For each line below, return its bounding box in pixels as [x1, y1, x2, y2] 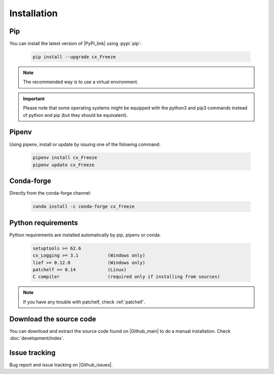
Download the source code [9, 315, 96, 323]
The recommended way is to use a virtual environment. [23, 79, 139, 85]
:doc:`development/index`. [9, 335, 64, 341]
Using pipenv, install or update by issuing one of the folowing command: [9, 141, 161, 147]
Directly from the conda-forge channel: [9, 190, 91, 196]
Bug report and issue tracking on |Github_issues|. [9, 361, 113, 368]
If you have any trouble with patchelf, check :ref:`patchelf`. [23, 299, 146, 305]
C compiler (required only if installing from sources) [32, 274, 220, 279]
